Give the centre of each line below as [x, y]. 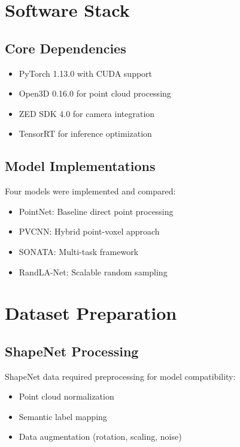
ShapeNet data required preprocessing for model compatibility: [120, 376]
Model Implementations [80, 166]
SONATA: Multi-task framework [79, 251]
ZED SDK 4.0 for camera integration [87, 113]
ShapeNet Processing [72, 351]
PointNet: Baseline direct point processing [96, 211]
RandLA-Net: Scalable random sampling [93, 271]
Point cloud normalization [66, 396]
